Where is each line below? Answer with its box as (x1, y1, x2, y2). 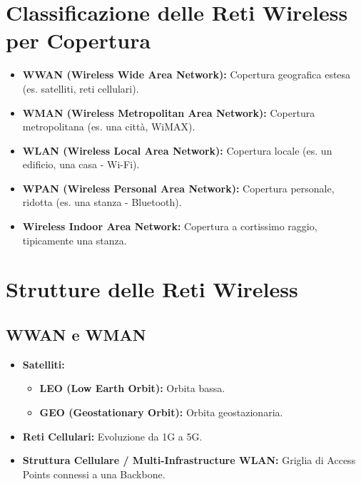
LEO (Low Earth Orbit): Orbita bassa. (39, 381, 225, 396)
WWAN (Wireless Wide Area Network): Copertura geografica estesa (22, 67, 351, 82)
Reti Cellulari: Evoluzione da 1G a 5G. (22, 428, 203, 443)
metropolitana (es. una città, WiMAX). (22, 119, 195, 134)
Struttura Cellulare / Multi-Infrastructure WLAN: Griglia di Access (22, 453, 356, 468)
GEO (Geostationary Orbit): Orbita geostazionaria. (39, 405, 283, 420)
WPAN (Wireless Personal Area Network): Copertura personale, (22, 180, 335, 195)
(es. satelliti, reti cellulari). (22, 81, 139, 96)
